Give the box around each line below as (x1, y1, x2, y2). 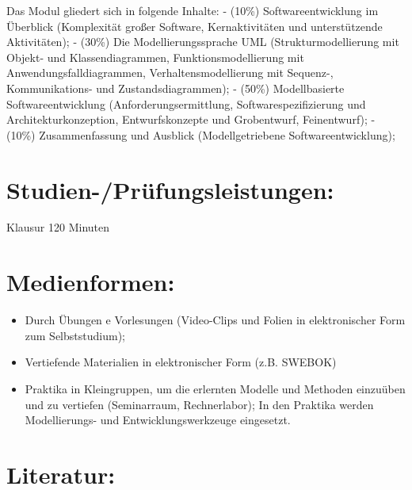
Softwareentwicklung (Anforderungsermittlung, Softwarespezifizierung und (6, 95, 366, 112)
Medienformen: (6, 266, 175, 298)
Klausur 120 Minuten (6, 219, 110, 235)
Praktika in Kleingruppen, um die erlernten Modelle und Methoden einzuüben (25, 380, 406, 396)
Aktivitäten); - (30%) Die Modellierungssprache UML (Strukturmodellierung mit (6, 33, 399, 50)
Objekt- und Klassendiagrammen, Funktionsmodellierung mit (6, 48, 304, 65)
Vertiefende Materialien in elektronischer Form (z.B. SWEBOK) (25, 354, 337, 370)
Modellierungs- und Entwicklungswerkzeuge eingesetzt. (25, 412, 291, 428)
